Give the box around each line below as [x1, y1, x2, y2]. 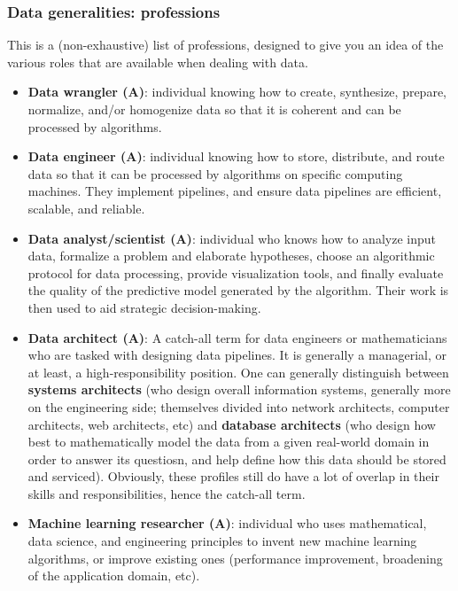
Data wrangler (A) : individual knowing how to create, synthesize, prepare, [27, 82, 447, 101]
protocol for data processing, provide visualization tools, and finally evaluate [27, 263, 444, 282]
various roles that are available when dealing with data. [7, 52, 308, 71]
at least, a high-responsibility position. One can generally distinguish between [27, 362, 449, 381]
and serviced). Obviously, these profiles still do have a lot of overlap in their [27, 467, 439, 486]
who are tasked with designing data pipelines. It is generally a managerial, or [27, 346, 446, 364]
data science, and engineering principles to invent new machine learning [27, 532, 417, 550]
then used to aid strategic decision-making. [27, 298, 261, 316]
